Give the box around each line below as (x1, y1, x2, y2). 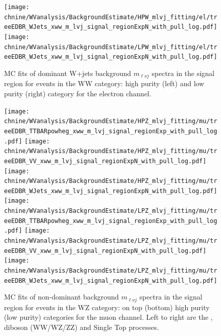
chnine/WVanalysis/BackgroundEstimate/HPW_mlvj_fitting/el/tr (4, 13, 217, 21)
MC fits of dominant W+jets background (4, 67, 131, 78)
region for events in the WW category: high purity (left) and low (4, 78, 204, 89)
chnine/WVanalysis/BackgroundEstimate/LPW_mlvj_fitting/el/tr (4, 43, 217, 51)
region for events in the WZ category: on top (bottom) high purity (4, 302, 210, 312)
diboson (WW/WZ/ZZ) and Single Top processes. (4, 322, 159, 332)
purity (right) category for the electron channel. (4, 88, 151, 98)
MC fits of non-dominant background (4, 291, 119, 302)
